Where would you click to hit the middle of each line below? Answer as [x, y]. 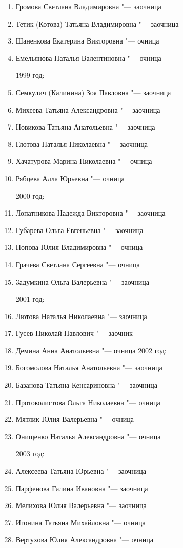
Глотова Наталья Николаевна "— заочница [82, 144]
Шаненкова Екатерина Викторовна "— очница [87, 41]
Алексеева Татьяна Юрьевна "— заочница [81, 471]
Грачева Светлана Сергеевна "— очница [78, 264]
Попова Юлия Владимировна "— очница [79, 247]
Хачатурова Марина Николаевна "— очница [84, 161]
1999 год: [30, 75]
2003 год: [30, 454]
